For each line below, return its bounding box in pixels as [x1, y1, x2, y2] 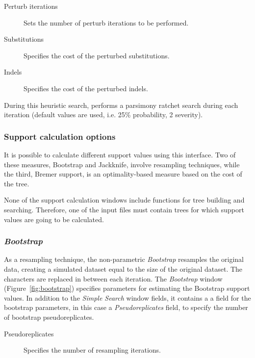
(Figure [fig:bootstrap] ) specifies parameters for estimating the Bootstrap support [4, 283, 250, 293]
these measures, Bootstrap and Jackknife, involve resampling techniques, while [4, 159, 240, 169]
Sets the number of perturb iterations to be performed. [24, 17, 189, 27]
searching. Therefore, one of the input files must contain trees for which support [4, 204, 244, 214]
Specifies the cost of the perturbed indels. [24, 83, 148, 93]
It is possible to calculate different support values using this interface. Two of [4, 149, 236, 159]
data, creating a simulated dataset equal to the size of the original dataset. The [4, 263, 243, 274]
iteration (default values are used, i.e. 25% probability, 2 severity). [4, 109, 203, 120]
